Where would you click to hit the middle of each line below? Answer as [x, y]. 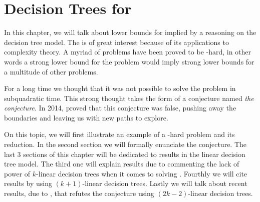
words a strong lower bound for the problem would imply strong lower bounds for [129, 61]
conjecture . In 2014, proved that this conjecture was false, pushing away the [120, 108]
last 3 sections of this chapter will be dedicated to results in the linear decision [125, 154]
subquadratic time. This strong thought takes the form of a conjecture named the [129, 98]
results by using [28, 183]
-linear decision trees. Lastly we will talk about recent [165, 183]
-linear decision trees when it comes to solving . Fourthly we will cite [142, 173]
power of [17, 173]
